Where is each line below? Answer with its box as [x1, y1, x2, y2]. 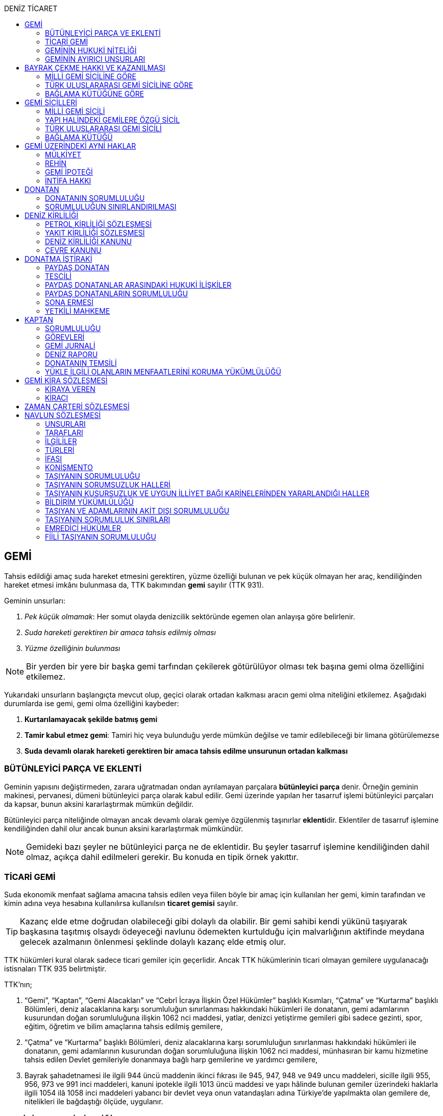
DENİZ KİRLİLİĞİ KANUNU [45, 237, 132, 246]
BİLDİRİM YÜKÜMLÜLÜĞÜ [45, 498, 134, 506]
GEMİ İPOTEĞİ [45, 168, 93, 176]
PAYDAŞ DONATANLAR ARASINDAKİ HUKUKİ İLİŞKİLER [45, 281, 232, 289]
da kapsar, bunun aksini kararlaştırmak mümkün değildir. [4, 799, 194, 808]
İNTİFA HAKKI [45, 176, 91, 185]
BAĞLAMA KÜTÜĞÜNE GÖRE [45, 89, 144, 98]
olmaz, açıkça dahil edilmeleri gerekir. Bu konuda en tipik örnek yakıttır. [26, 851, 299, 862]
